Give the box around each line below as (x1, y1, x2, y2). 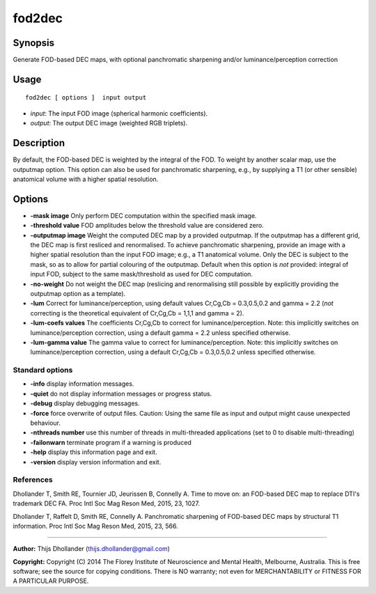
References (13, 475, 53, 485)
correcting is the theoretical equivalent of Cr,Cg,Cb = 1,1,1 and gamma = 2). (30, 308, 244, 317)
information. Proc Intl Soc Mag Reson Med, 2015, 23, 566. (13, 522, 178, 530)
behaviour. (30, 419, 61, 428)
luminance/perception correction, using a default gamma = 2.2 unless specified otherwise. (30, 328, 291, 337)
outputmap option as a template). (30, 289, 126, 297)
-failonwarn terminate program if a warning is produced (30, 438, 191, 446)
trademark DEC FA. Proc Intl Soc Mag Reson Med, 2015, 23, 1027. (13, 499, 200, 508)
